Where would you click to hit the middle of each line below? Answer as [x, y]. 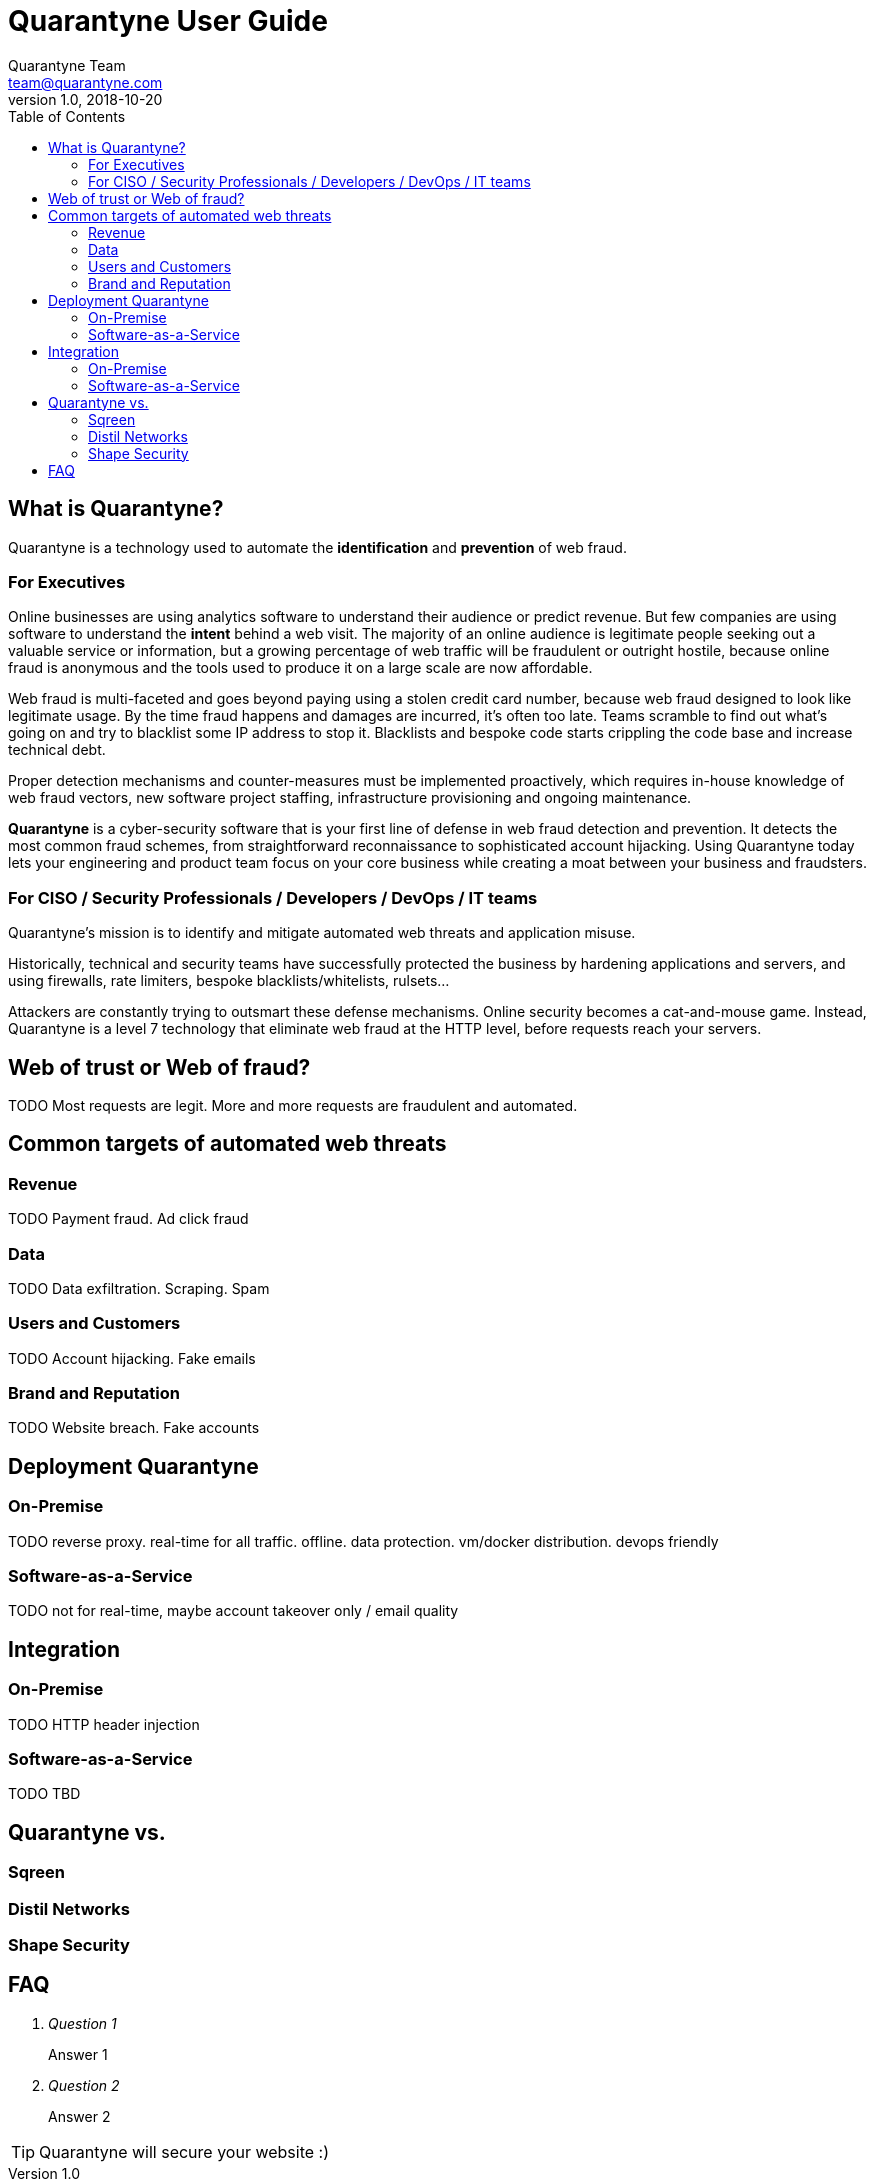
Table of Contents [67, 116]
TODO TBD [44, 1794]
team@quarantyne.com [85, 82]
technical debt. [57, 750]
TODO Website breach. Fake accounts [134, 1428]
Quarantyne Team [67, 65]
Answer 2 [79, 2116]
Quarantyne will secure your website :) [184, 2151]
